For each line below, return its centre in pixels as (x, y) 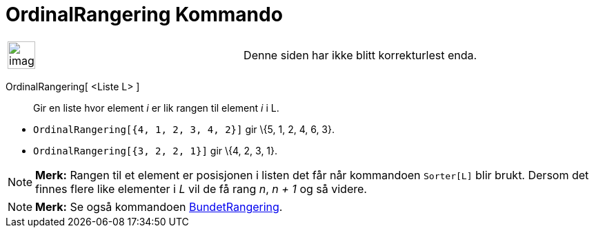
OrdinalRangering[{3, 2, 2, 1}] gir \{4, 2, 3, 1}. (156, 150)
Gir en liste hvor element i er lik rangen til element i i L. (156, 108)
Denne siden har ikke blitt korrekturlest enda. (360, 55)
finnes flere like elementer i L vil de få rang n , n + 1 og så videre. (201, 189)
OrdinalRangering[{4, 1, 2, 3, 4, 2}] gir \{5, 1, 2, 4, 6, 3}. (184, 129)
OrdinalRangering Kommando (144, 14)
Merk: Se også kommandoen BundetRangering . (159, 206)
